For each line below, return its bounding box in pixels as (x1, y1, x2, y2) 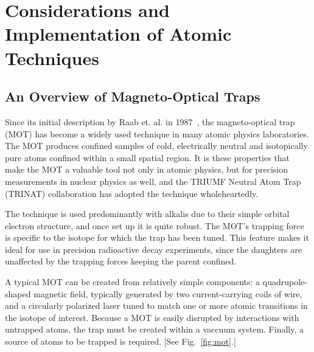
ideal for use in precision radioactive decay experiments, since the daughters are (5, 243, 302, 255)
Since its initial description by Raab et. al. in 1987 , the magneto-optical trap (5, 115, 295, 128)
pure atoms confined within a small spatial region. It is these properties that (5, 151, 290, 164)
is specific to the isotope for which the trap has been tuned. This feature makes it (5, 231, 309, 244)
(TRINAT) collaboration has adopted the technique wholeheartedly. (5, 187, 259, 199)
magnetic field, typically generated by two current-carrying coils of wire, (33, 287, 302, 300)
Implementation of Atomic (5, 21, 232, 46)
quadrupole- (262, 275, 307, 288)
